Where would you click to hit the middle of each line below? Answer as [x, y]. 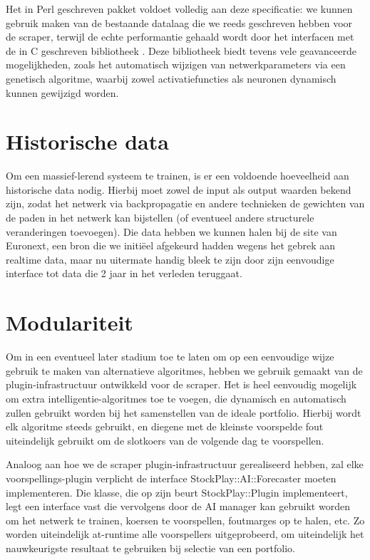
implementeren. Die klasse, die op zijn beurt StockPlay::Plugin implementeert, [177, 492]
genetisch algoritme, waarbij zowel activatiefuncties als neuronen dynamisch [171, 78]
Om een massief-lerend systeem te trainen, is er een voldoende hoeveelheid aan [178, 176]
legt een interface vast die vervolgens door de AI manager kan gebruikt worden [178, 506]
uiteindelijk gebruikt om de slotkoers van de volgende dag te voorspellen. [165, 440]
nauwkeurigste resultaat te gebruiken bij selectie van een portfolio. [150, 548]
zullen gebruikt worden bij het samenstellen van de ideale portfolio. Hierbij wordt [184, 412]
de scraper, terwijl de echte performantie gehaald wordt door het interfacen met [180, 37]
